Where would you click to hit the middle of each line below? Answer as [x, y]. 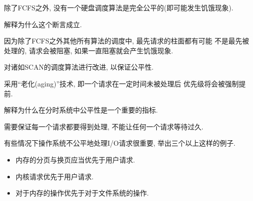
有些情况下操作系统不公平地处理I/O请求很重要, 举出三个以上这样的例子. [120, 143]
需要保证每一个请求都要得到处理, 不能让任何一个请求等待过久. [104, 126]
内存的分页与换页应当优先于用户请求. [75, 159]
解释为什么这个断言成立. [43, 24]
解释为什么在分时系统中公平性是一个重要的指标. [81, 110]
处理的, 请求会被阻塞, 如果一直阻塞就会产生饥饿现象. [89, 50]
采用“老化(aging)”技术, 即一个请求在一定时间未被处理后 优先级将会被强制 [121, 83]
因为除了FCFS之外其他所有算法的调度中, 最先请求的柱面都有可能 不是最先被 [126, 41]
